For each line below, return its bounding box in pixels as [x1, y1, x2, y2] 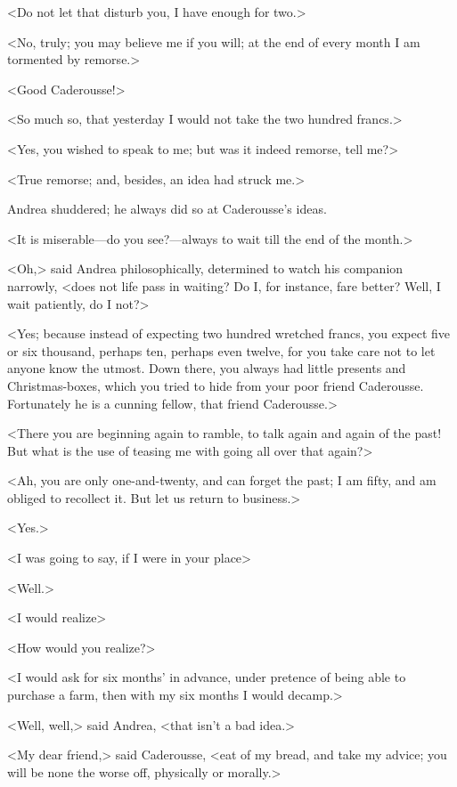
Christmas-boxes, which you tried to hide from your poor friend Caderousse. [7, 376, 424, 394]
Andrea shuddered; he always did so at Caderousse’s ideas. [7, 199, 327, 218]
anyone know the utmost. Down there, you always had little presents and [7, 359, 406, 377]
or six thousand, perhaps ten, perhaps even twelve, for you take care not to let [7, 341, 436, 360]
